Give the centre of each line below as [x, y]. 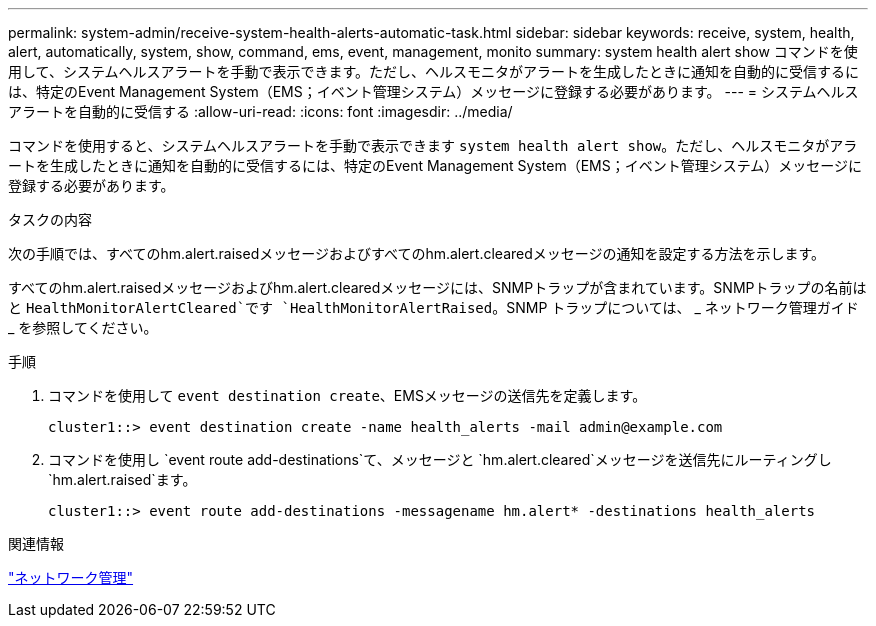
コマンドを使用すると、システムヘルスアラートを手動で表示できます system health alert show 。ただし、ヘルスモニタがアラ [433, 145]
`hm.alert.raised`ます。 [122, 479]
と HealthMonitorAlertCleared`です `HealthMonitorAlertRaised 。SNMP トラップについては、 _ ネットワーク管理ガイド [433, 307]
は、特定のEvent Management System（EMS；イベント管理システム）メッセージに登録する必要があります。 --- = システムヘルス [433, 91]
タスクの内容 [50, 219]
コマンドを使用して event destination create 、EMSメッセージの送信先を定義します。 [347, 395]
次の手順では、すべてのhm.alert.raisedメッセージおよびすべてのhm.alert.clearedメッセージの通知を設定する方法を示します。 [417, 253]
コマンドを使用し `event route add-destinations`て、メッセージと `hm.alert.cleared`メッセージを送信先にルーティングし [440, 459]
